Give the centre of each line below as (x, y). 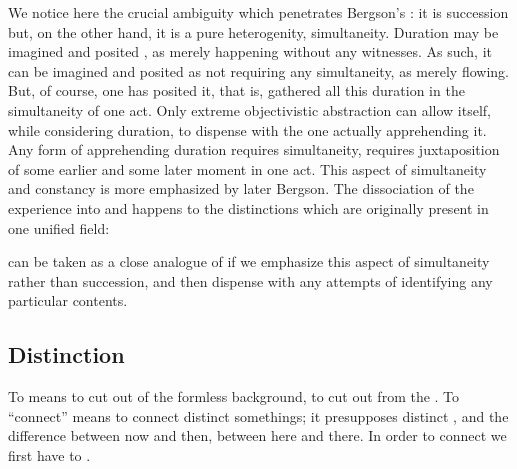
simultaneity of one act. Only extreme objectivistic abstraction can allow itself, (249, 109)
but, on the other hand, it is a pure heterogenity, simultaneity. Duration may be (253, 31)
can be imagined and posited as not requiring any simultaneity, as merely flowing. (258, 70)
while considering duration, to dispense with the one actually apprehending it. (247, 129)
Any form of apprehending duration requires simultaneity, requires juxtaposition (254, 149)
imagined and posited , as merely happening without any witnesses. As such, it (250, 51)
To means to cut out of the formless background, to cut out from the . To (234, 396)
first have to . (49, 454)
